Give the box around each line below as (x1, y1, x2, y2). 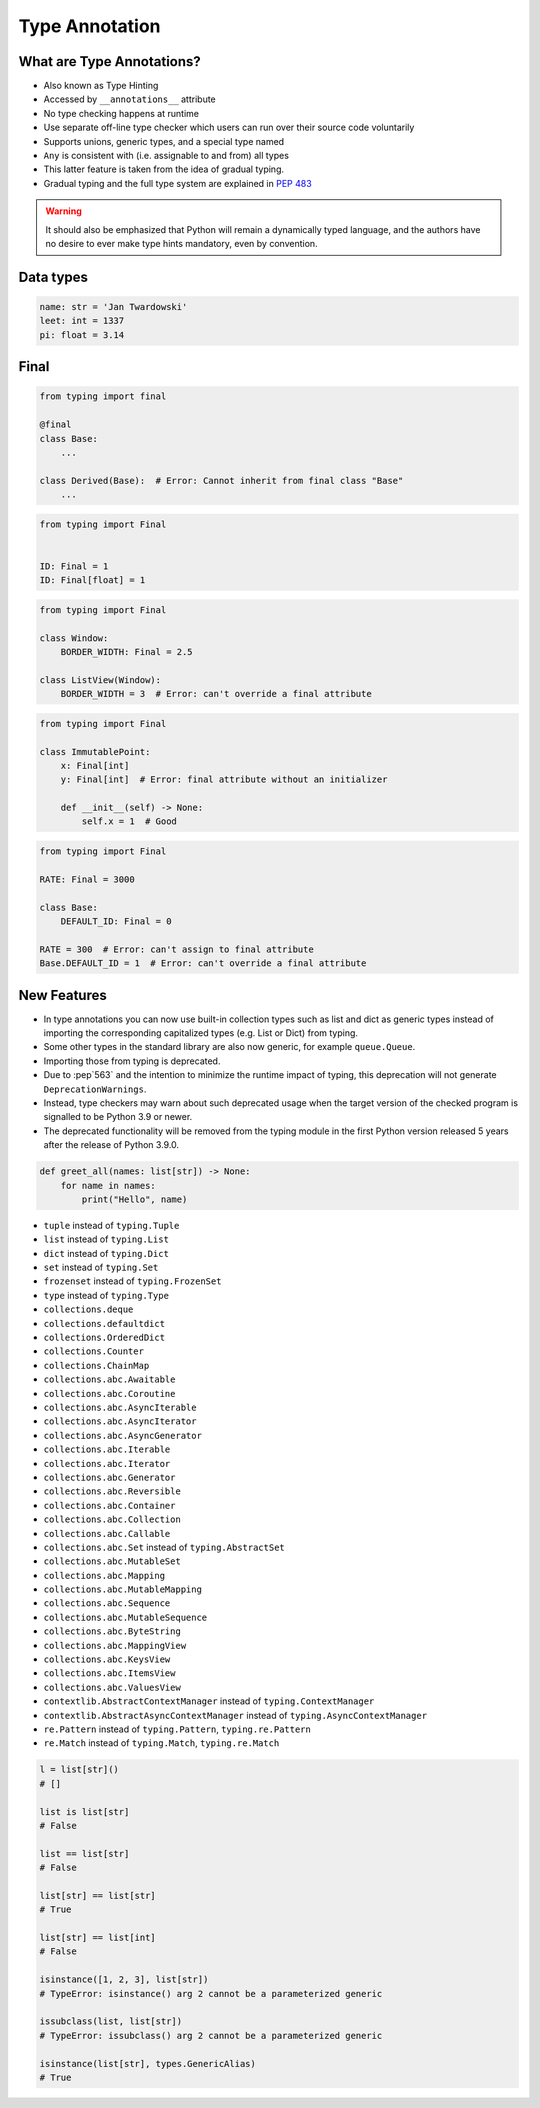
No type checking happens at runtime (43, 107, 200, 119)
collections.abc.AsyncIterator (43, 1416, 197, 1427)
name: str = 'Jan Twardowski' (39, 301, 188, 312)
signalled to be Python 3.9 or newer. (43, 1111, 193, 1123)
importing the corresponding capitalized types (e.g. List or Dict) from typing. (43, 1027, 359, 1039)
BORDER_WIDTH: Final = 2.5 (60, 646, 194, 657)
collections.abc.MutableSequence (43, 1611, 208, 1623)
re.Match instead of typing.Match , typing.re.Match (43, 1737, 280, 1749)
